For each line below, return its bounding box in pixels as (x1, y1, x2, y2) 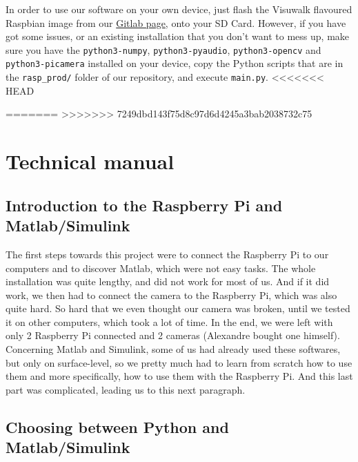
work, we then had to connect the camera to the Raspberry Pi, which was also (6, 287, 337, 302)
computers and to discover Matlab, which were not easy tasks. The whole (6, 260, 316, 275)
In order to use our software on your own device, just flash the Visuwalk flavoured (6, 2, 352, 16)
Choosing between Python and (6, 416, 229, 437)
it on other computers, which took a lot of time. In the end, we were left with (6, 314, 333, 329)
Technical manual (6, 147, 175, 175)
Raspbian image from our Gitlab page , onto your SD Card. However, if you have (6, 15, 346, 30)
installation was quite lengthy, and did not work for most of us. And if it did (6, 274, 330, 289)
